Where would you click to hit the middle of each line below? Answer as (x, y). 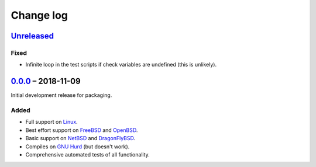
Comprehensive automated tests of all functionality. (88, 154)
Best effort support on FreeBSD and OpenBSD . (82, 130)
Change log (39, 15)
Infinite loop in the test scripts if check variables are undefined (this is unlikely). (121, 65)
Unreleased (32, 36)
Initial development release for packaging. (61, 95)
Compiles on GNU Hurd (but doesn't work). (78, 147)
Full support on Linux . (52, 122)
